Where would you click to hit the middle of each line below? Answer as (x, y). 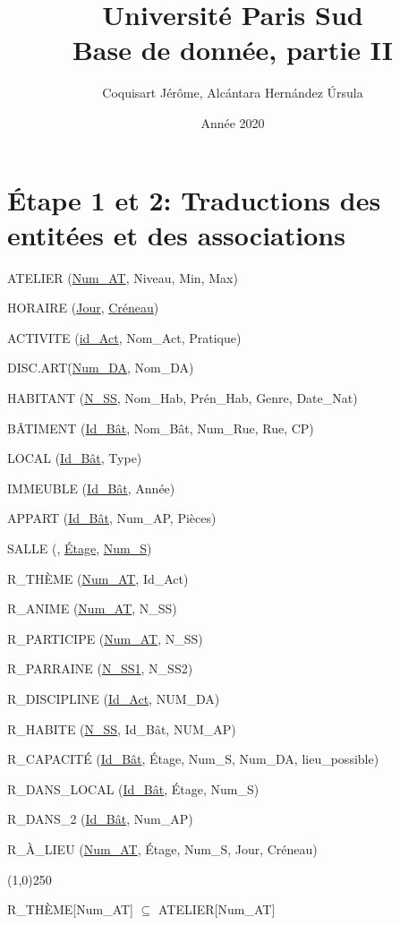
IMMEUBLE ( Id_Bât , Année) (91, 488)
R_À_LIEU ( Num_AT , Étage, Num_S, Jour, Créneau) (162, 848)
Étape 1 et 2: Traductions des (194, 199)
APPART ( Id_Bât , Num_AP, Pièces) (112, 518)
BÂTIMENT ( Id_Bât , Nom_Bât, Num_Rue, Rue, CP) (161, 428)
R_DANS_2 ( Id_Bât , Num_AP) (100, 819)
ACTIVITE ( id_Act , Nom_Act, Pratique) (124, 337)
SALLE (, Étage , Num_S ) (80, 548)
